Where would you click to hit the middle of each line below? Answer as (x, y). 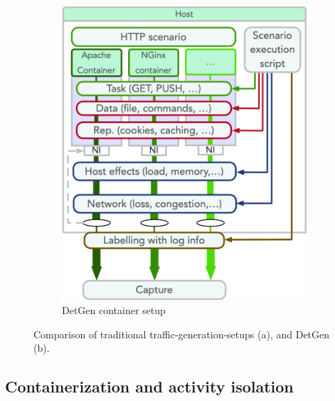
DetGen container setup (114, 310)
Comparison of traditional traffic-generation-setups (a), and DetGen (182, 334)
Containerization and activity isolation (149, 386)
